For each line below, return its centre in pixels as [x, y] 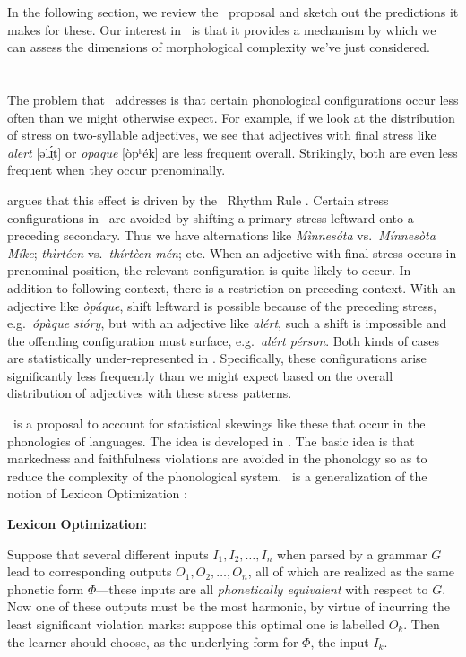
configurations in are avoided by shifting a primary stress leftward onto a [211, 217]
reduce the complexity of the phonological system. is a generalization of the [217, 475]
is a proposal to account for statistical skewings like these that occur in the [219, 424]
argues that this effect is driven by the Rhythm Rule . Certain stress [198, 199]
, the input [340, 641]
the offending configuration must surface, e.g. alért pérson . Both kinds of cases [224, 340]
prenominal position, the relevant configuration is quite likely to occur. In [209, 270]
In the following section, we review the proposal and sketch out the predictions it [233, 12]
